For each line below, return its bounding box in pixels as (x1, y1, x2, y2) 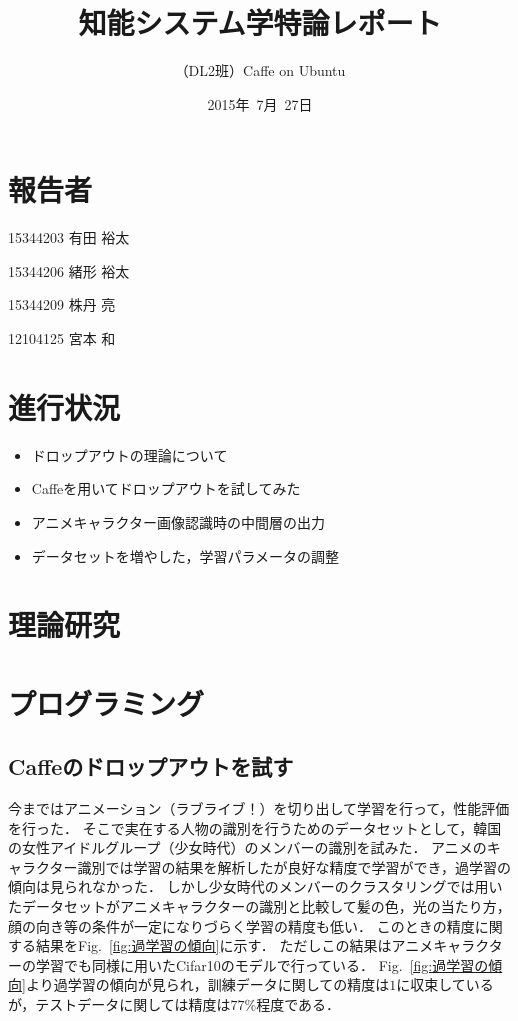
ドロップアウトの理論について (31, 444, 228, 465)
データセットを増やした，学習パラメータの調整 (31, 545, 340, 566)
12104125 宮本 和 (8, 328, 116, 349)
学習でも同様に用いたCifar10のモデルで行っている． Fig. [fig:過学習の (35, 954, 489, 975)
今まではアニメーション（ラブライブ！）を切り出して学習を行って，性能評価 (8, 798, 510, 819)
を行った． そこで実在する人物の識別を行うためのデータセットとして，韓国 (8, 817, 502, 838)
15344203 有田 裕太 (8, 227, 130, 248)
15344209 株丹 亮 (8, 294, 116, 315)
